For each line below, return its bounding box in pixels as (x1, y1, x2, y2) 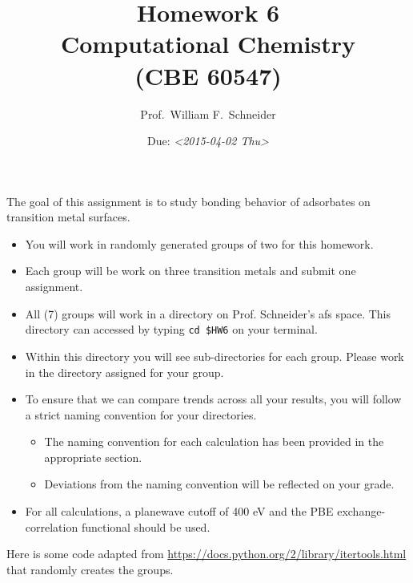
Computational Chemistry (60, 27, 356, 60)
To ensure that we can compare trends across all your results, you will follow (25, 391, 402, 407)
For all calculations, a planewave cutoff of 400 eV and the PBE (25, 503, 334, 520)
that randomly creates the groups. (6, 561, 174, 577)
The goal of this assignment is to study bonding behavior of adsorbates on (6, 192, 371, 209)
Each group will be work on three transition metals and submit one (25, 262, 356, 279)
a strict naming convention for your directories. (25, 406, 257, 423)
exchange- (337, 503, 386, 520)
